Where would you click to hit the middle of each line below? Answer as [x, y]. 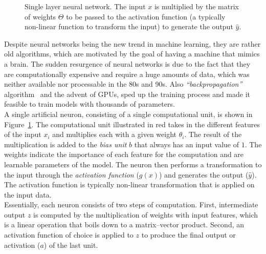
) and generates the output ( [204, 174]
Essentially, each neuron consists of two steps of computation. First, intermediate [131, 204]
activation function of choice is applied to [69, 235]
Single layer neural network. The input [85, 6]
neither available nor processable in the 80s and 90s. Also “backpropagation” [123, 84]
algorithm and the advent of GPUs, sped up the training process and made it [127, 94]
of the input [23, 134]
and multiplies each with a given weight [114, 134]
